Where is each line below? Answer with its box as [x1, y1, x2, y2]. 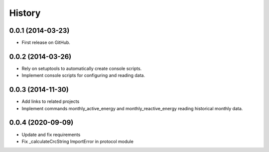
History [9, 7, 41, 18]
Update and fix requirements [21, 132, 81, 138]
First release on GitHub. [21, 40, 71, 46]
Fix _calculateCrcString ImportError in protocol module [21, 138, 134, 144]
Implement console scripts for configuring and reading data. [21, 73, 145, 78]
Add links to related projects [21, 98, 80, 104]
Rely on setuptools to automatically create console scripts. [21, 65, 142, 72]
